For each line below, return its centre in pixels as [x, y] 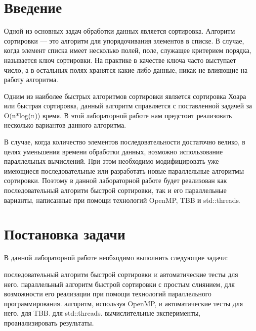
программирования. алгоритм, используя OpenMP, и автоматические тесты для [124, 303]
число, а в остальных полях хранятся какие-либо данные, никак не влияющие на [126, 70]
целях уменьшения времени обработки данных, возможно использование [113, 151]
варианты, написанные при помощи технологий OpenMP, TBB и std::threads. [123, 200]
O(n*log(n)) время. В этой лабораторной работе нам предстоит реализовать [118, 115]
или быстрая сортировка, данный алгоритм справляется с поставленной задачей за [128, 106]
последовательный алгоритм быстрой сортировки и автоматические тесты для [121, 274]
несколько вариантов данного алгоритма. [65, 125]
